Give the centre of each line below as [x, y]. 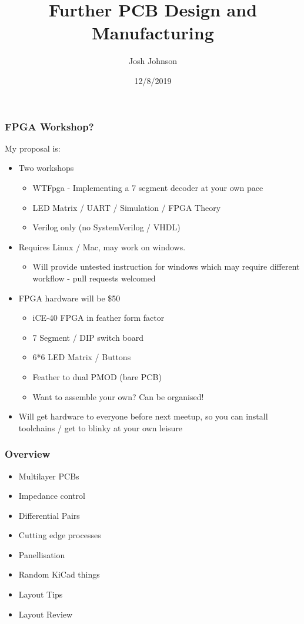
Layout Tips [41, 594]
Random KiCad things [59, 574]
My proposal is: [33, 148]
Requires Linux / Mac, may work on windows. [102, 246]
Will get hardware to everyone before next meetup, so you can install [143, 416]
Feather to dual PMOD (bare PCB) [97, 376]
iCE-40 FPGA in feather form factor [98, 318]
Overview [28, 454]
